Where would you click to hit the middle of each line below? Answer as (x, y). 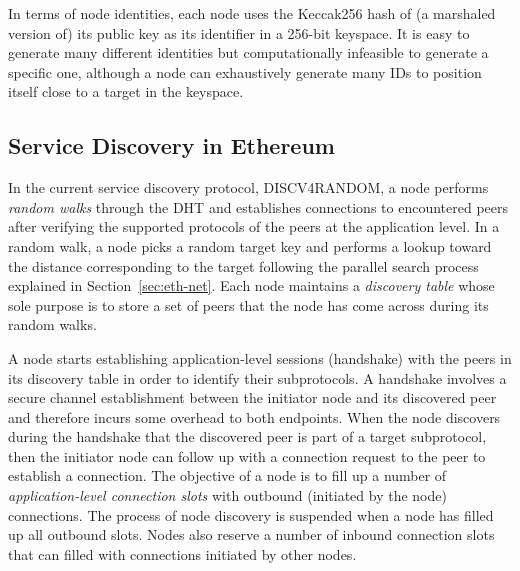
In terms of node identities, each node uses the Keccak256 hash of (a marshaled (252, 13)
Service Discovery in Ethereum (171, 145)
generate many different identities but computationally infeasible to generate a (248, 52)
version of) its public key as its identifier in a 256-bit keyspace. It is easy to (239, 32)
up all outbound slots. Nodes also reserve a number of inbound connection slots (251, 534)
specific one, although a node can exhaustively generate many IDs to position (245, 71)
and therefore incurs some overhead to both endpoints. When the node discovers (254, 416)
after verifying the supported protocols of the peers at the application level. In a (254, 226)
